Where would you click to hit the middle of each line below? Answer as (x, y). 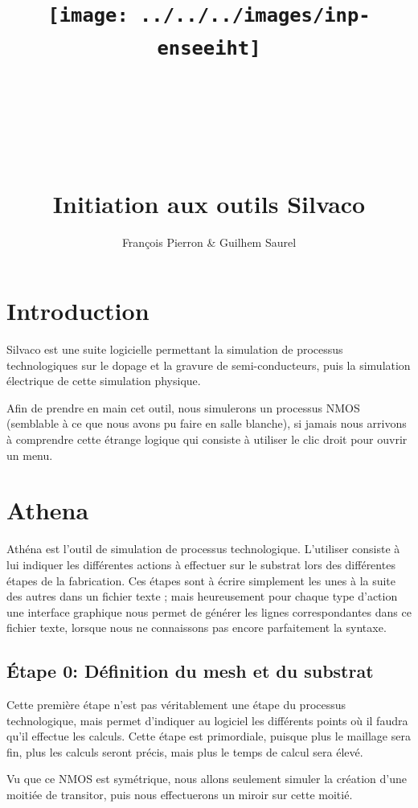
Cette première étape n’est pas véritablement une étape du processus (176, 705)
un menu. (30, 455)
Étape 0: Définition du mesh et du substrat (190, 671)
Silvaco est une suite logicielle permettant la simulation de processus (175, 349)
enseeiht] (209, 48)
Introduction (78, 311)
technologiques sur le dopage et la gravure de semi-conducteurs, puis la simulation (209, 365)
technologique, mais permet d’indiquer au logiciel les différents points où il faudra (207, 720)
